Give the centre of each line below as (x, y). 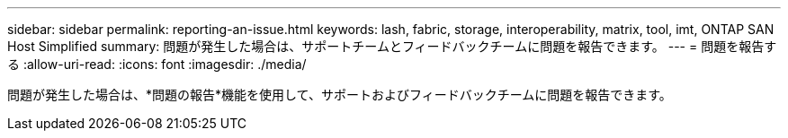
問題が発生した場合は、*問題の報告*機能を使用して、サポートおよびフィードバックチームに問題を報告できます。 (340, 95)
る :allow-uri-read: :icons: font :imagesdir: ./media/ (157, 64)
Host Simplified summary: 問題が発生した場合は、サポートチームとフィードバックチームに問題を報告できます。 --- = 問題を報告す (392, 46)
